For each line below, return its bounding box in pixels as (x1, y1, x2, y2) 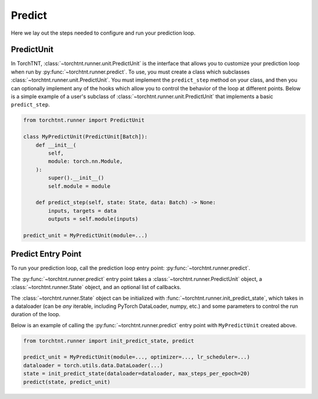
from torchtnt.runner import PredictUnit (23, 117, 145, 123)
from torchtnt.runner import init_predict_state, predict (23, 337, 194, 344)
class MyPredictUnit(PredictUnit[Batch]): (23, 133, 148, 140)
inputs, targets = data (48, 207, 117, 214)
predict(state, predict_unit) (23, 378, 111, 385)
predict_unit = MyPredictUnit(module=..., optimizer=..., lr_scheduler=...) (23, 354, 250, 361)
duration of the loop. (11, 311, 61, 318)
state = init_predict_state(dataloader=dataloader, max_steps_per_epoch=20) (23, 370, 250, 377)
